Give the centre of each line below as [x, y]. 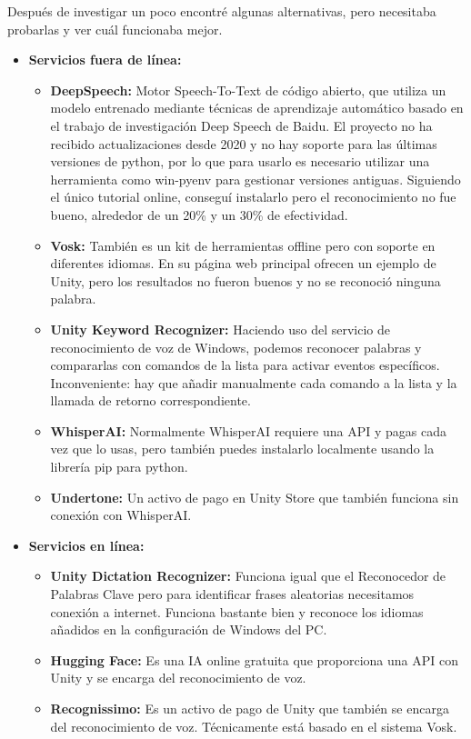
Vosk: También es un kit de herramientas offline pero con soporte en [243, 245]
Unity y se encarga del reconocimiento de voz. [178, 678]
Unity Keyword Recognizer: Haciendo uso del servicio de [220, 329]
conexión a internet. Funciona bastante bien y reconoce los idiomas [237, 611]
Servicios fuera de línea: [105, 60]
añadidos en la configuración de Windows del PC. [189, 629]
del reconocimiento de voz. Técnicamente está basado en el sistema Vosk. [254, 726]
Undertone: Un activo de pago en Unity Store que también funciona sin [255, 497]
